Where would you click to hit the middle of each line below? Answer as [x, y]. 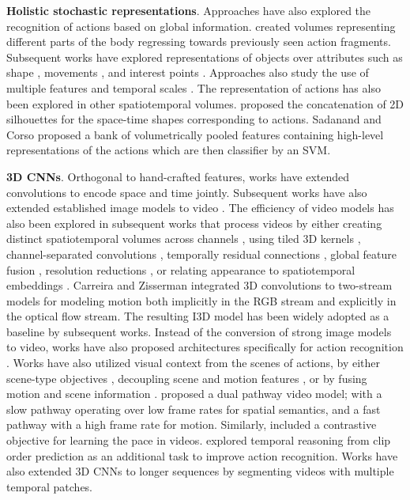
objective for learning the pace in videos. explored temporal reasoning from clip [199, 440]
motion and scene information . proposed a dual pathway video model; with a [194, 394]
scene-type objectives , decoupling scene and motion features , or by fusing [187, 378]
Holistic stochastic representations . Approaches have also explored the [189, 10]
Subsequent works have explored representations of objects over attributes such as [205, 57]
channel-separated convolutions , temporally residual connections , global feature [202, 254]
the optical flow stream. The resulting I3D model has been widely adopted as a [198, 316]
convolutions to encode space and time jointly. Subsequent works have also [187, 192]
